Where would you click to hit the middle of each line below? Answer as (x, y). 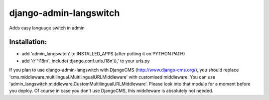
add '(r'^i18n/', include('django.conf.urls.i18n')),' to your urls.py (86, 61)
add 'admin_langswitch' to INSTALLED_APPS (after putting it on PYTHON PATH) (103, 54)
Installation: (28, 42)
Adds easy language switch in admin (47, 28)
